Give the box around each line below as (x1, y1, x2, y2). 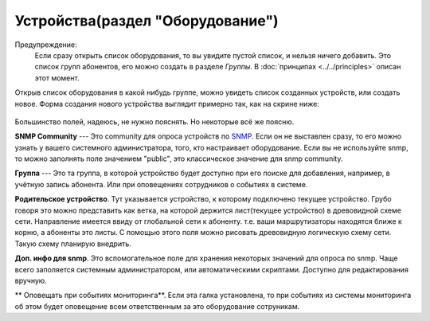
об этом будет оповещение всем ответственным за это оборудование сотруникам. (14, 301, 300, 311)
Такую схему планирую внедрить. (14, 239, 131, 249)
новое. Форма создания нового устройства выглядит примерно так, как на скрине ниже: (14, 99, 320, 108)
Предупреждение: (14, 40, 77, 49)
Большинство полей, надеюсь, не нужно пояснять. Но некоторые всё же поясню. (14, 116, 295, 127)
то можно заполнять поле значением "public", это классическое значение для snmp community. (14, 154, 343, 163)
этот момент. (34, 72, 80, 83)
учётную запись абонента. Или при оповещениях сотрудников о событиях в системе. (14, 179, 308, 189)
